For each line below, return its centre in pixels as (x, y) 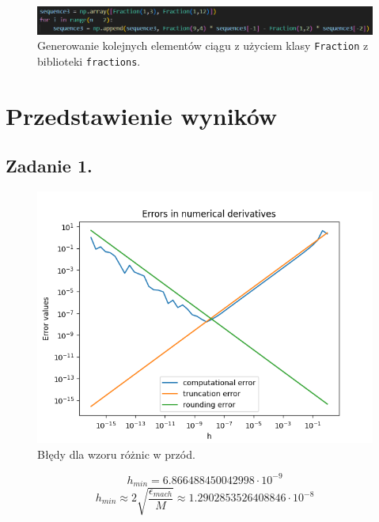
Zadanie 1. (49, 166)
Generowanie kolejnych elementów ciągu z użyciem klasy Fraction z (203, 45)
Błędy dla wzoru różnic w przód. (116, 454)
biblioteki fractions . (89, 61)
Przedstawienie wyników (142, 115)
